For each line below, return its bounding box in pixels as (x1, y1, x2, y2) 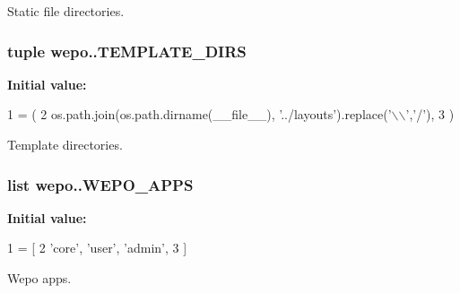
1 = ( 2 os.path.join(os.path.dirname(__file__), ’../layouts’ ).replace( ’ (7, 105, 392, 124)
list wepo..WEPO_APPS (7, 173, 194, 195)
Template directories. (7, 135, 123, 153)
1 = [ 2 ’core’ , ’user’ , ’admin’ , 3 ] (7, 238, 187, 257)
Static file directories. (7, 2, 125, 20)
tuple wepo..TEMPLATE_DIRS (7, 39, 247, 62)
